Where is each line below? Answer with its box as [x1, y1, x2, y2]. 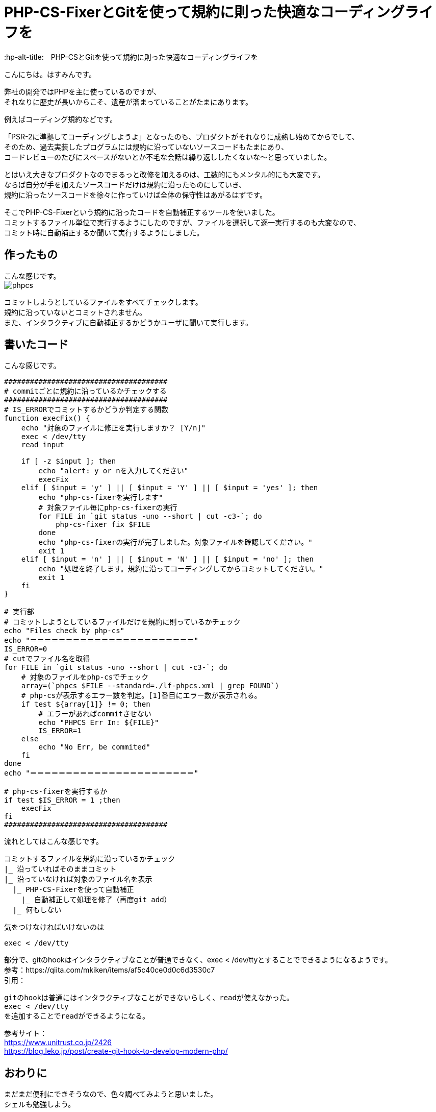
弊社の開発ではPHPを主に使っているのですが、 [4, 87, 161, 96]
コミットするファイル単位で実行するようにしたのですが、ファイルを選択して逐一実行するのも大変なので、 [4, 217, 361, 227]
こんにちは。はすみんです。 [4, 69, 96, 79]
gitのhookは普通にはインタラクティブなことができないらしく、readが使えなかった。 [4, 994, 294, 1002]
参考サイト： [4, 1029, 47, 1038]
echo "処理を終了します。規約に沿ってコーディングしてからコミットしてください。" [38, 565, 324, 573]
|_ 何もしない [12, 906, 62, 914]
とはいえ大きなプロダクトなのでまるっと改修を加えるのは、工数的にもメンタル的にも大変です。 [4, 170, 325, 179]
